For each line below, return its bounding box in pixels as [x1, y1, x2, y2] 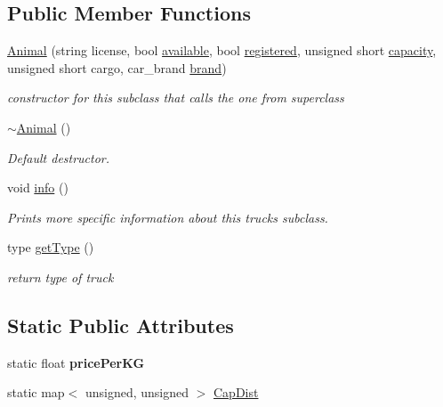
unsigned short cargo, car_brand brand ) [7, 58, 227, 77]
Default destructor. [7, 148, 110, 167]
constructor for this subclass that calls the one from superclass [7, 88, 344, 107]
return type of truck [7, 267, 114, 286]
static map [7, 383, 65, 402]
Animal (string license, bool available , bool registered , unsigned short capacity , [7, 41, 437, 60]
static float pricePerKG [7, 353, 145, 371]
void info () [7, 178, 68, 197]
